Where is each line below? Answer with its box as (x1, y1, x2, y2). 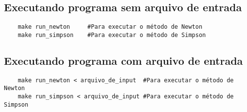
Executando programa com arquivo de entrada (4, 53, 243, 68)
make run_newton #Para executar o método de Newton (18, 23, 203, 31)
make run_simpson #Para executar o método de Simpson (18, 31, 206, 38)
